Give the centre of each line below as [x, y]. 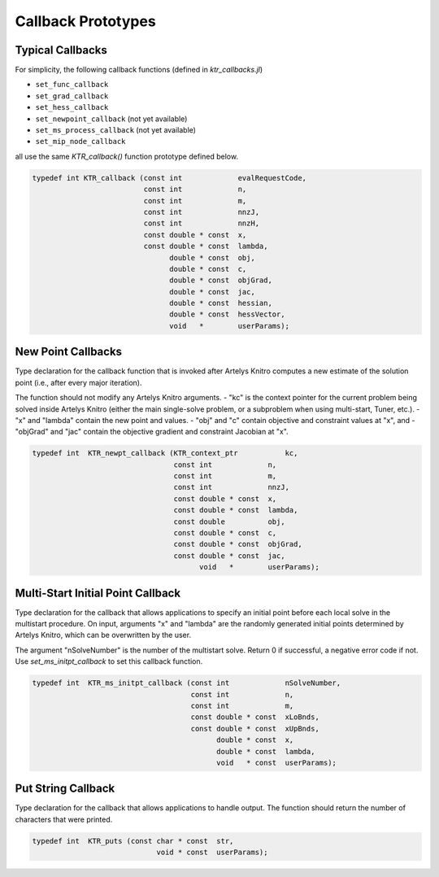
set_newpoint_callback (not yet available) [111, 119]
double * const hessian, [221, 303]
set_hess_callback [72, 107]
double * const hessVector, [227, 314]
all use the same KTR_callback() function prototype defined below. [127, 156]
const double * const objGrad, [238, 544]
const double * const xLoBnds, [255, 717]
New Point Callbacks [68, 352]
